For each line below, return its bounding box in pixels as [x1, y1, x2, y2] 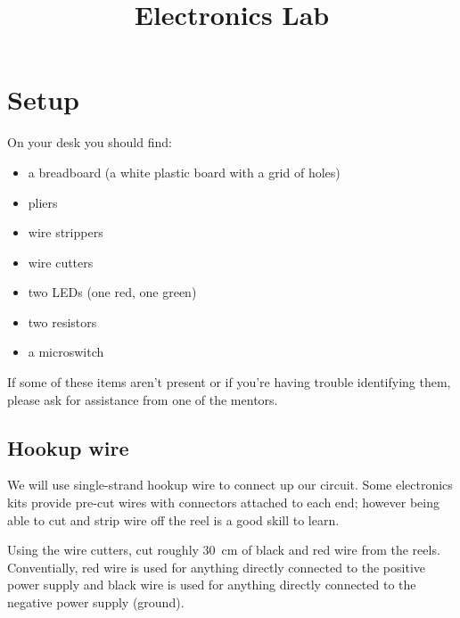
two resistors [28, 312, 97, 331]
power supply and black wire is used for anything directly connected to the [7, 575, 416, 594]
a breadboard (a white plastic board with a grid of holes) [28, 162, 341, 181]
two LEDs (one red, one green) [28, 283, 197, 301]
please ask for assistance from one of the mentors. [7, 390, 278, 408]
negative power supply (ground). [7, 593, 185, 612]
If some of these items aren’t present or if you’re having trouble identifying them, [7, 373, 451, 391]
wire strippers [28, 223, 103, 242]
